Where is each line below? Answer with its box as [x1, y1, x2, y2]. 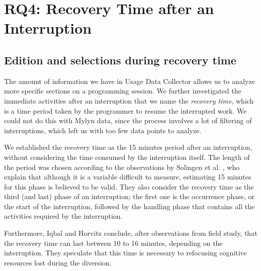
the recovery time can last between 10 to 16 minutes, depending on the [4, 237, 223, 248]
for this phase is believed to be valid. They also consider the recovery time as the [4, 181, 254, 192]
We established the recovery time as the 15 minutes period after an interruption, [4, 142, 252, 152]
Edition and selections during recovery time [4, 52, 236, 67]
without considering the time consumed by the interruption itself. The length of [4, 151, 250, 162]
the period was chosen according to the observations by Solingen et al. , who [4, 161, 240, 172]
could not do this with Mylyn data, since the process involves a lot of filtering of [4, 115, 252, 126]
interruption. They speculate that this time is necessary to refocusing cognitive [4, 247, 247, 258]
